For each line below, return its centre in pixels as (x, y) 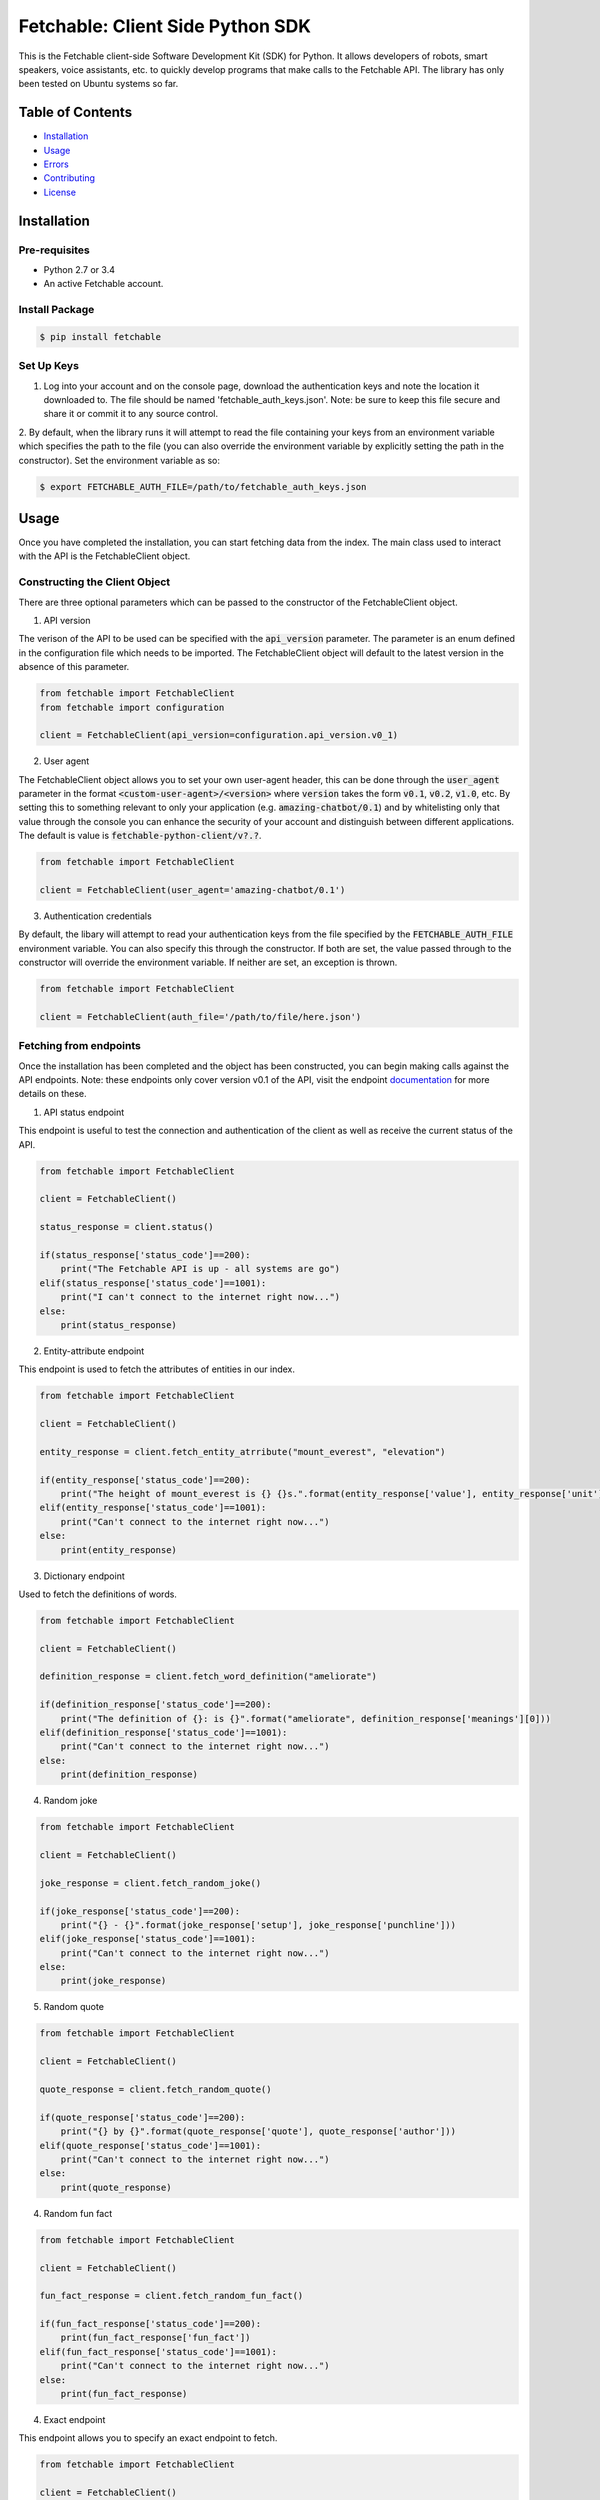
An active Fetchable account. (103, 284)
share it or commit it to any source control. (131, 414)
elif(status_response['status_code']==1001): (153, 1283)
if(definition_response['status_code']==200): (155, 1704)
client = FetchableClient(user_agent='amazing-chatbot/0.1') (192, 890)
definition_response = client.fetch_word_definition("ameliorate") (208, 1676)
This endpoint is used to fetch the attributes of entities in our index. (156, 1369)
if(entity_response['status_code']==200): (145, 1479)
